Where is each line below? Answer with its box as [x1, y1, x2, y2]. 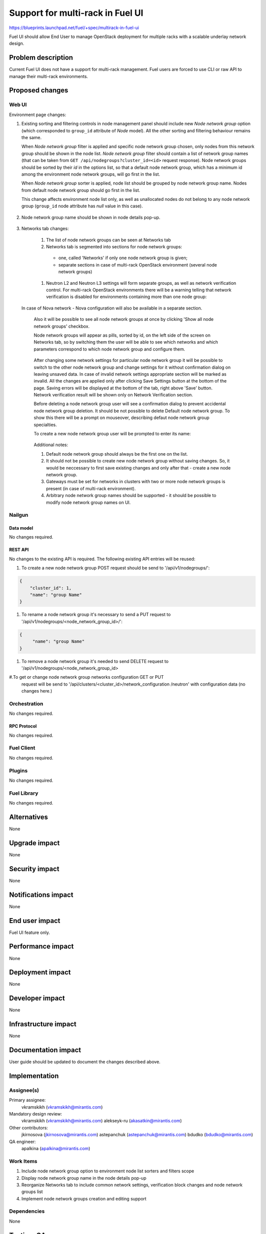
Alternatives [9, 812, 48, 821]
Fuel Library [9, 790, 38, 797]
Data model [9, 525, 33, 531]
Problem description [9, 53, 73, 62]
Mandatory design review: [9, 1111, 63, 1117]
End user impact [9, 916, 61, 925]
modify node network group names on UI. [46, 499, 131, 505]
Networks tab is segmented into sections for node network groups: [46, 244, 182, 250]
